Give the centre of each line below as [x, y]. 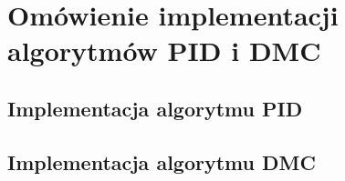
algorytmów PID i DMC [164, 50]
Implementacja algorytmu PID [155, 108]
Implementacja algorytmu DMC [162, 161]
